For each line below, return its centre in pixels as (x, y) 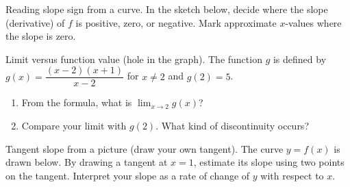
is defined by (300, 59)
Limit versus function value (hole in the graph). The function (134, 59)
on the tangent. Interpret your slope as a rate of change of (128, 175)
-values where (313, 22)
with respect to (292, 175)
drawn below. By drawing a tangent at (87, 162)
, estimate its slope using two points (269, 162)
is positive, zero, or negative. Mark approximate (176, 22)
